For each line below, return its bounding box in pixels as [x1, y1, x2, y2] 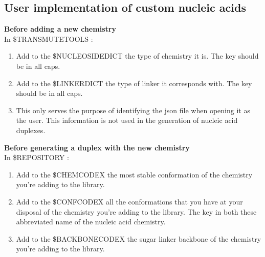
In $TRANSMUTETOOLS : [4, 33, 93, 44]
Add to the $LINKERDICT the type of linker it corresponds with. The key [16, 78, 252, 88]
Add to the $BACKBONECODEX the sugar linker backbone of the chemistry [16, 233, 261, 244]
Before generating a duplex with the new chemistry [4, 142, 190, 152]
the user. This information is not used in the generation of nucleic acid [16, 115, 238, 125]
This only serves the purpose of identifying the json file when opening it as [16, 105, 250, 115]
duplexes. [16, 124, 46, 135]
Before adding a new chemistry [4, 23, 116, 34]
